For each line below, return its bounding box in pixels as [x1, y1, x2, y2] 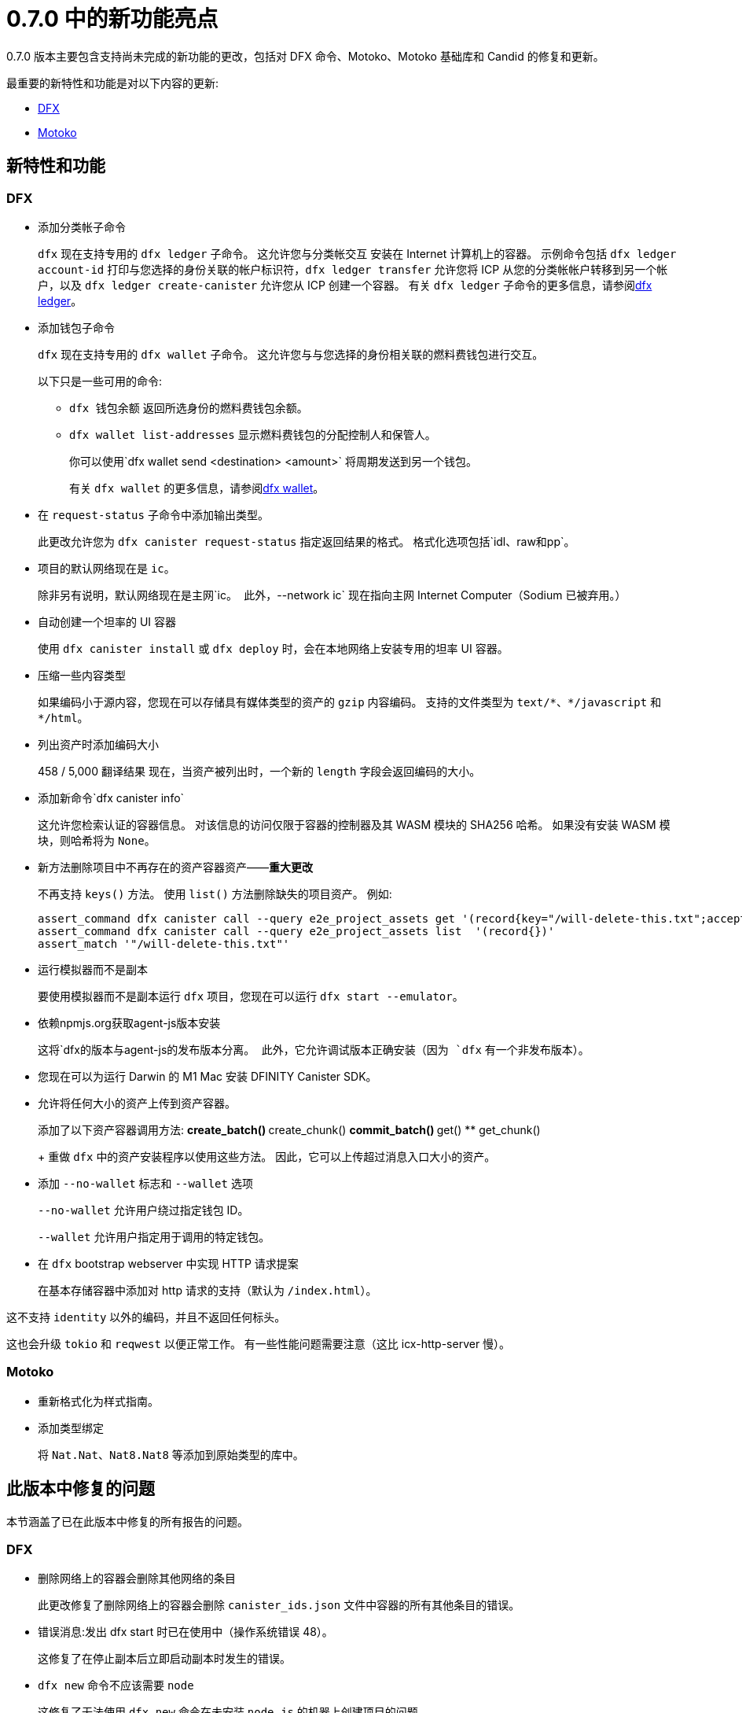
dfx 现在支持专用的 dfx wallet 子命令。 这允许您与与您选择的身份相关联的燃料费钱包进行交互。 [38, 347, 544, 361]
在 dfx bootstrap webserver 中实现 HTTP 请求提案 [38, 1256, 299, 1270]
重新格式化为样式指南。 [38, 1394, 159, 1408]
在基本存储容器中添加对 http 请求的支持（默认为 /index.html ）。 [38, 1283, 377, 1297]
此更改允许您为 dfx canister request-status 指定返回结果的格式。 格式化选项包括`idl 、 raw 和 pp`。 [38, 534, 575, 548]
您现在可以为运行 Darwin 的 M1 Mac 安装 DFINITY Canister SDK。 [38, 1069, 377, 1083]
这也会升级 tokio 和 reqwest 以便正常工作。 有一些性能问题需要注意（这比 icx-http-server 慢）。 [6, 1336, 511, 1350]
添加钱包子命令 [38, 320, 115, 334]
